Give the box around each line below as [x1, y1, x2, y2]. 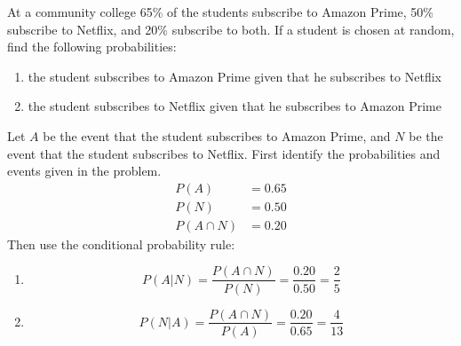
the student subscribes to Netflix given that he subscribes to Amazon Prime [28, 97, 441, 115]
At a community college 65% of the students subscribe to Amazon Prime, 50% [7, 3, 434, 20]
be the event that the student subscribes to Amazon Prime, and [43, 126, 391, 145]
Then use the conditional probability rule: [7, 234, 235, 253]
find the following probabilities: [7, 37, 177, 56]
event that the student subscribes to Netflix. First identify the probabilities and [7, 144, 441, 162]
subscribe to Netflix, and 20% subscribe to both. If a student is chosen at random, [7, 20, 455, 38]
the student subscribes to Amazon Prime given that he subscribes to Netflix [28, 67, 441, 85]
